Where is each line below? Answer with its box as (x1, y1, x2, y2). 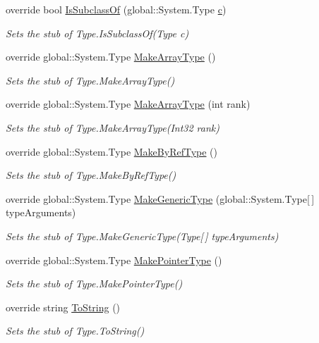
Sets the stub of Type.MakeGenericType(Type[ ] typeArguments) (6, 228, 279, 243)
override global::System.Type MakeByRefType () (6, 144, 218, 158)
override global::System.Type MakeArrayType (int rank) (6, 96, 251, 111)
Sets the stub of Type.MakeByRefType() (6, 168, 176, 182)
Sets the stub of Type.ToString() (6, 323, 145, 338)
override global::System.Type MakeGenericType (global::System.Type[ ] (6, 191, 315, 206)
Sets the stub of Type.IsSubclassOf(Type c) (6, 25, 189, 40)
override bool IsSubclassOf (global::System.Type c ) (6, 2, 227, 16)
